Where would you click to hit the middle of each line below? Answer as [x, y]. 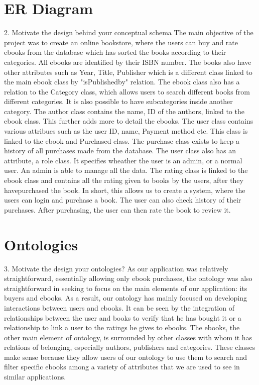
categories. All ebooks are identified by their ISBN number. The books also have [128, 62]
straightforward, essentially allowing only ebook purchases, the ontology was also [128, 278]
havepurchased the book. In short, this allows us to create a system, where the [125, 190]
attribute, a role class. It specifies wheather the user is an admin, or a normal [123, 160]
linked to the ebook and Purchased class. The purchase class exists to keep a [122, 140]
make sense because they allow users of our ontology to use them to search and [125, 357]
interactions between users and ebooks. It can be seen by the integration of [119, 307]
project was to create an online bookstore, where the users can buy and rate [121, 42]
